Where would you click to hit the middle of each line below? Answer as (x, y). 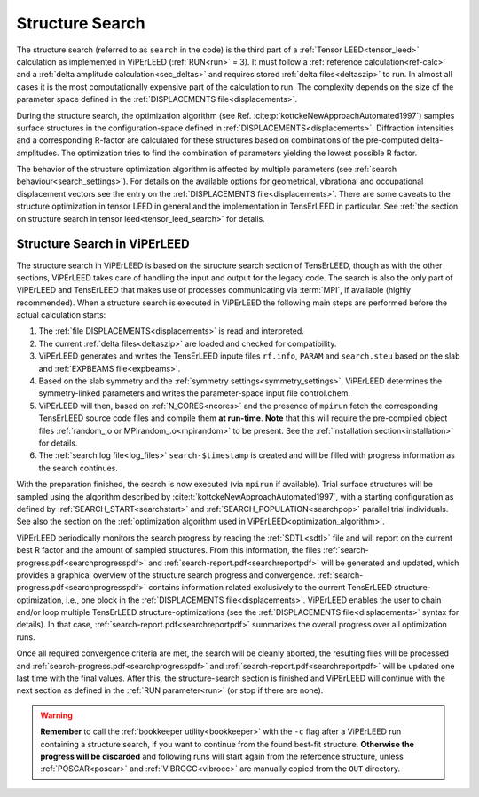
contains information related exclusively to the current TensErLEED (270, 588)
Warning (56, 715)
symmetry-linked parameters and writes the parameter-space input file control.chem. (194, 393)
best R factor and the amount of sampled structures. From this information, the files (169, 550)
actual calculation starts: (61, 315)
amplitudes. (38, 153)
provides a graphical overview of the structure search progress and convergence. (166, 575)
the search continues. (79, 468)
